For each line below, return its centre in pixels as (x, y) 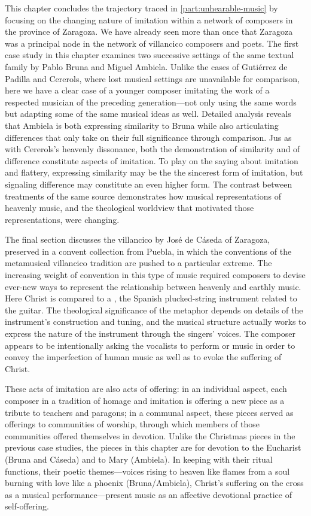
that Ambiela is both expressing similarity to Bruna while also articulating (142, 125)
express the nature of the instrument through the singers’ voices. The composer (150, 334)
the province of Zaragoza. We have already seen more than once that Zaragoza (149, 31)
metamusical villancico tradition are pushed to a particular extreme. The (138, 263)
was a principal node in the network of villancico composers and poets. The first (152, 43)
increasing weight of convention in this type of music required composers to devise (155, 275)
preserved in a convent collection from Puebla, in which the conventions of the (148, 251)
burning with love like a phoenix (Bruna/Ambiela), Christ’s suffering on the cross (154, 483)
